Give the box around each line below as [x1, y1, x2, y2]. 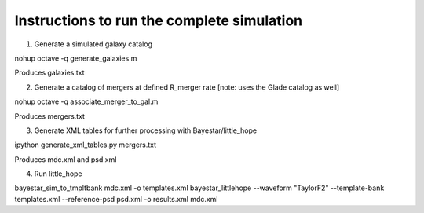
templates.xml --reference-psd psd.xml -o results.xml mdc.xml [14, 194, 218, 204]
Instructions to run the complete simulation [14, 12, 302, 29]
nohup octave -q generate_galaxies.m [14, 53, 137, 63]
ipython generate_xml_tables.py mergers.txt [14, 140, 157, 149]
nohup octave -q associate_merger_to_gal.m [14, 97, 159, 106]
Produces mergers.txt [14, 111, 86, 121]
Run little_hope [34, 169, 82, 178]
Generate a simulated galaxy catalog [34, 39, 153, 49]
